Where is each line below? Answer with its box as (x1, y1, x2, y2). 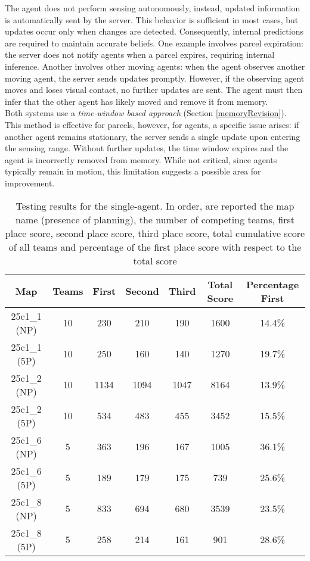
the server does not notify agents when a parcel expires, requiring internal (5, 48, 275, 61)
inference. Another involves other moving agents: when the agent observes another (5, 60, 305, 72)
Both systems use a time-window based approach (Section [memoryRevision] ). (5, 107, 287, 119)
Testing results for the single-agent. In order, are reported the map (15, 198, 294, 213)
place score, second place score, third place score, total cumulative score (5, 226, 305, 240)
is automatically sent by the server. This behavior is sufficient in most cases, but (5, 13, 299, 26)
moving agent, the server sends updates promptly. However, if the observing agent (5, 71, 305, 84)
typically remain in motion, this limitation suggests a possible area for (5, 165, 261, 177)
